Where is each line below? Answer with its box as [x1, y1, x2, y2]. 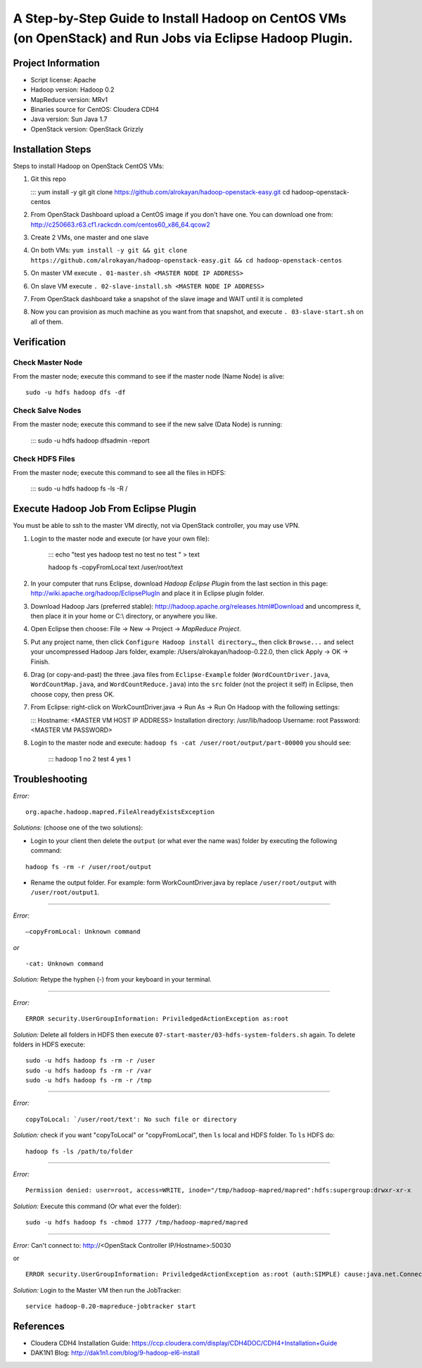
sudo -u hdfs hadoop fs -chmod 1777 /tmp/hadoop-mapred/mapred [25, 1218, 248, 1227]
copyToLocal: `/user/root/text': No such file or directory [25, 1115, 237, 1123]
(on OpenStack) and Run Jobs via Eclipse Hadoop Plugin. [13, 30, 353, 46]
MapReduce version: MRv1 [30, 95, 108, 103]
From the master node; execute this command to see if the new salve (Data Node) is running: [13, 420, 283, 429]
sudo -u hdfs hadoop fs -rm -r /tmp [25, 1077, 152, 1084]
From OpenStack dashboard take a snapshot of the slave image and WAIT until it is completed [30, 295, 303, 303]
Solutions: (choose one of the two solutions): [13, 823, 143, 832]
